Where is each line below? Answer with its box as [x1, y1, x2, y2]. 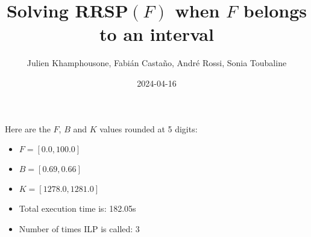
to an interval [99, 22, 214, 46]
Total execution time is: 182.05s [19, 202, 136, 215]
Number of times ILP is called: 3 [19, 222, 140, 235]
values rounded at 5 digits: [99, 122, 198, 135]
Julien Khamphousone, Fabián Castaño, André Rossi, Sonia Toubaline [27, 57, 287, 69]
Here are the [5, 122, 51, 135]
